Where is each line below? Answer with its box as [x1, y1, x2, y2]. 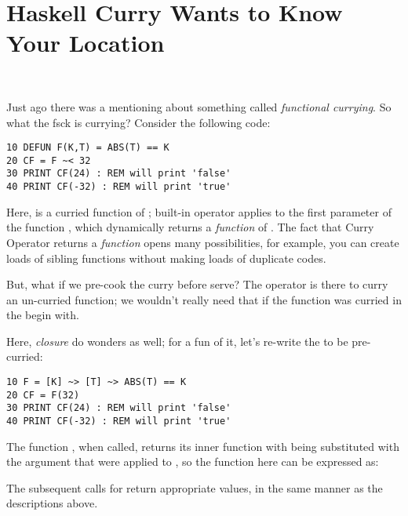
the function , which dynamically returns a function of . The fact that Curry [6, 219, 374, 235]
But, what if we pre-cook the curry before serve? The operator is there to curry [6, 276, 388, 293]
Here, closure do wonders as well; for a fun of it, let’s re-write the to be [6, 332, 348, 349]
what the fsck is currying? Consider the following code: [6, 114, 271, 130]
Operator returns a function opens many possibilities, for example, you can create [6, 234, 399, 250]
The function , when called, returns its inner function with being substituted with [6, 438, 399, 454]
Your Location [6, 27, 165, 59]
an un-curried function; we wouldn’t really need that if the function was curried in [6, 291, 402, 307]
